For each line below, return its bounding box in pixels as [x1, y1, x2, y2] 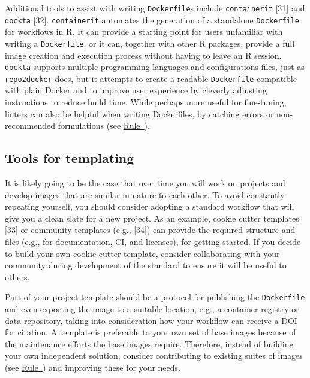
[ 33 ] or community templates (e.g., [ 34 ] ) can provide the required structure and [5, 223, 296, 236]
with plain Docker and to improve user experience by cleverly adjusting [5, 84, 267, 96]
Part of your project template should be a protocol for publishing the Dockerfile [5, 291, 305, 303]
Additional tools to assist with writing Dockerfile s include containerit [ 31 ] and [5, 2, 305, 14]
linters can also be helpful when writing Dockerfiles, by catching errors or [5, 107, 274, 120]
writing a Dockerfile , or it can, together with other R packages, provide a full [5, 37, 295, 49]
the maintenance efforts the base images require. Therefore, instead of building [5, 337, 294, 350]
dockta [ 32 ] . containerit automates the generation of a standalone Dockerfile [5, 13, 300, 26]
